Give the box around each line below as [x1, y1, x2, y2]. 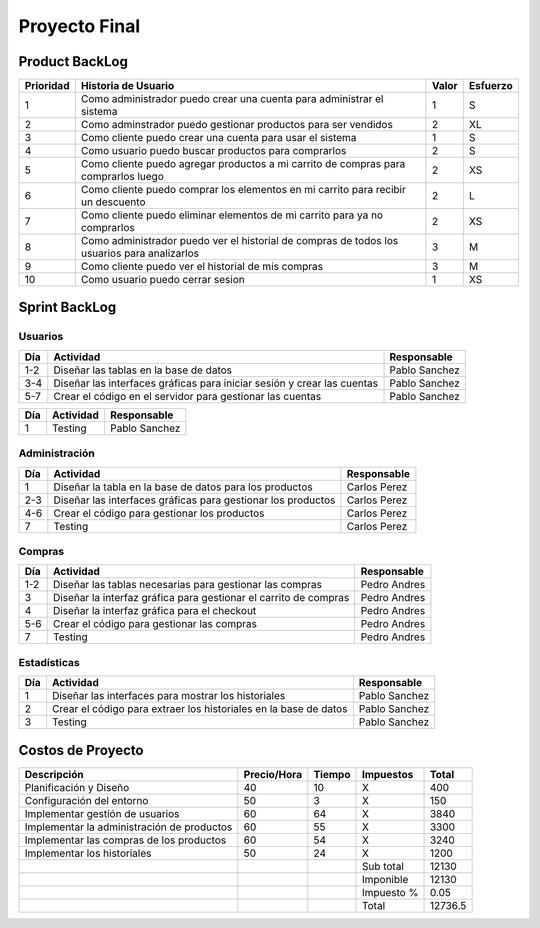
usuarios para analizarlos [80, 246, 200, 260]
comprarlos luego [80, 170, 164, 184]
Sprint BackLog [18, 299, 117, 316]
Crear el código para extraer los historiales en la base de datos [51, 702, 348, 716]
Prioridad [24, 79, 70, 93]
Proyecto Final [18, 15, 141, 37]
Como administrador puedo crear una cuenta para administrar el [80, 92, 384, 106]
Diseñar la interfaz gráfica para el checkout [52, 604, 257, 618]
